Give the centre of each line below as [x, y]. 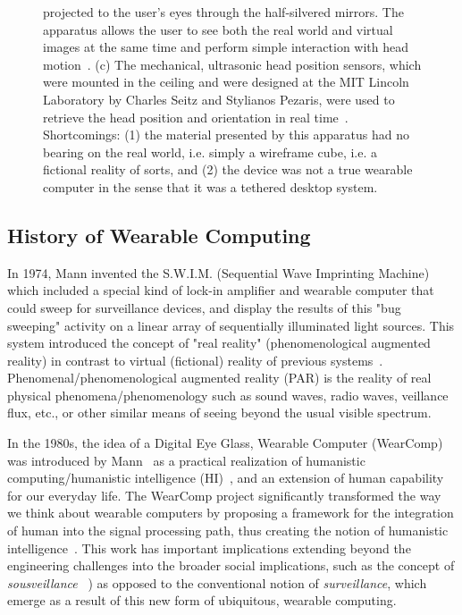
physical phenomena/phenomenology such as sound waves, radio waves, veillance [228, 395]
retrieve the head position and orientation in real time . [196, 117]
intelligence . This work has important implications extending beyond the [209, 548]
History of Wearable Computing [159, 235]
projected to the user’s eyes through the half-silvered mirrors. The [223, 12]
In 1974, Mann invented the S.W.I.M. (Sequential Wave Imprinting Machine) [218, 272]
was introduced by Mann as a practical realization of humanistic [186, 460]
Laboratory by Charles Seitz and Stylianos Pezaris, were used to [219, 99]
